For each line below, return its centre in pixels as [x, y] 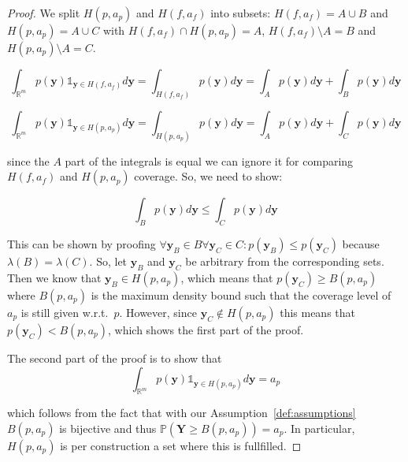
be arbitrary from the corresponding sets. [285, 261]
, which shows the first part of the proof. [206, 329]
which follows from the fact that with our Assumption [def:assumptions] [182, 413]
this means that [318, 312]
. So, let [108, 261]
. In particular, [319, 428]
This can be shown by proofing [82, 244]
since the [28, 160]
